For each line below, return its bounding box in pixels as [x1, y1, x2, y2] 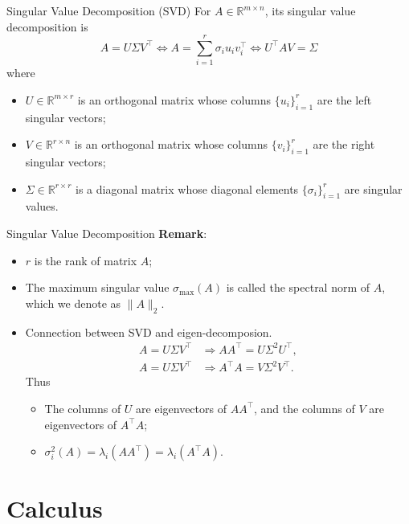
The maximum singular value [25, 279, 170, 296]
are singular [344, 180, 403, 197]
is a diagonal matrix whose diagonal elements [75, 180, 299, 197]
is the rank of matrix [34, 252, 137, 268]
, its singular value [264, 2, 356, 18]
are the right [313, 136, 375, 153]
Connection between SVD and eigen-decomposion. [25, 323, 272, 340]
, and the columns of [254, 399, 355, 416]
